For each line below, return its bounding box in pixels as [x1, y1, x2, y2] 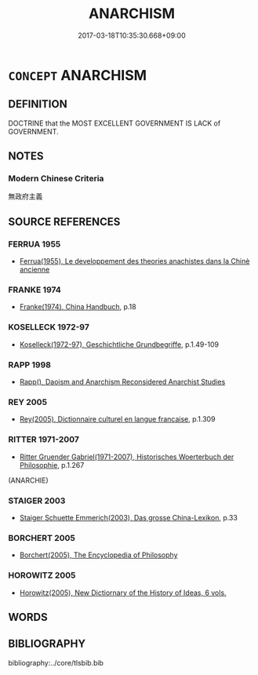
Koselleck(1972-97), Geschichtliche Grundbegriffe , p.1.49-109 [19, 339, 220, 349]
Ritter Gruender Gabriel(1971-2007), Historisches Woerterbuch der [19, 452, 234, 462]
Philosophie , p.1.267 [19, 460, 85, 469]
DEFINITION [8, 97, 68, 111]
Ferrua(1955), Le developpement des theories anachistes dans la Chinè [19, 257, 250, 266]
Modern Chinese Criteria [8, 173, 104, 184]
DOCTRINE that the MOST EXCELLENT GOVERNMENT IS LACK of [8, 119, 221, 128]
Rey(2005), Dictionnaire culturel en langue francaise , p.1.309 [19, 414, 216, 424]
